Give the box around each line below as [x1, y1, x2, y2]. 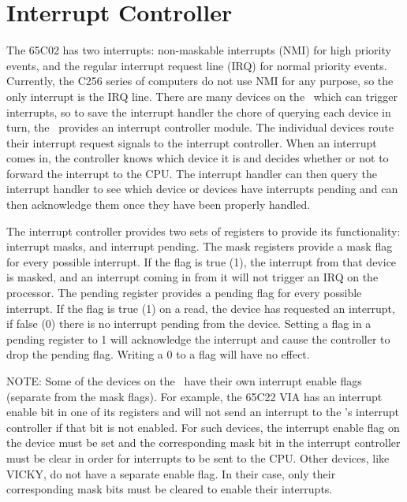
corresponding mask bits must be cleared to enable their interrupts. [6, 481, 333, 497]
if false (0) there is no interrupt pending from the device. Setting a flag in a [6, 315, 372, 332]
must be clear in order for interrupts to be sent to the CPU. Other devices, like [6, 449, 390, 466]
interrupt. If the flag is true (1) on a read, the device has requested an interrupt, [6, 299, 395, 316]
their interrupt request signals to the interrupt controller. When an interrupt [6, 134, 377, 151]
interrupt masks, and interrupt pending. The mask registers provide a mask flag [6, 238, 393, 255]
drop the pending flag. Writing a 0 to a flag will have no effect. [6, 346, 310, 363]
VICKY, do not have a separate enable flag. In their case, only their [6, 465, 336, 482]
